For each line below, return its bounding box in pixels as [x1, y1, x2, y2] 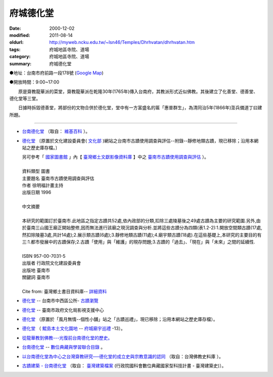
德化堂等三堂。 [9, 96, 40, 102]
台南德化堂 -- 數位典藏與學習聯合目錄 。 [22, 344, 106, 350]
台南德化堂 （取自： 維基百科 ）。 [22, 128, 90, 134]
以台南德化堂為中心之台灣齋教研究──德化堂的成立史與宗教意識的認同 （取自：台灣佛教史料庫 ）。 [22, 353, 223, 359]
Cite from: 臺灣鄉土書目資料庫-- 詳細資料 [22, 288, 107, 294]
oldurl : [9, 39, 24, 45]
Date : [9, 25, 21, 31]
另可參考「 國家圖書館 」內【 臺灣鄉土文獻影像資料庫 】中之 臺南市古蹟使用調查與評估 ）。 [22, 154, 209, 160]
